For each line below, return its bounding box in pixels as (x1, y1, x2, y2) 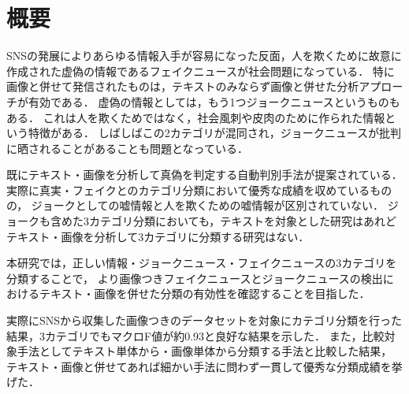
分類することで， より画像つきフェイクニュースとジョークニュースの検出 (6, 269, 383, 286)
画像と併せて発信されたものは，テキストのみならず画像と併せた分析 (6, 78, 359, 95)
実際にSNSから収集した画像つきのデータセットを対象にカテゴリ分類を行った (6, 312, 403, 329)
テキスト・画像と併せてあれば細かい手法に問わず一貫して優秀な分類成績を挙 (6, 358, 403, 374)
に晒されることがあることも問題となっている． (6, 139, 248, 156)
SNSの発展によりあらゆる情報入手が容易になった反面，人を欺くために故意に (6, 47, 402, 64)
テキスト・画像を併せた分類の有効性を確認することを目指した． (39, 285, 370, 302)
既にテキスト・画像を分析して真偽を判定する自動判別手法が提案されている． (6, 166, 403, 183)
